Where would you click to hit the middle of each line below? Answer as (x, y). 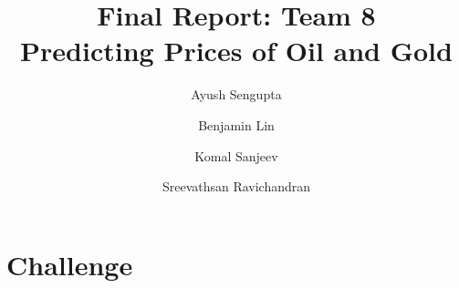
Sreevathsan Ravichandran (236, 186)
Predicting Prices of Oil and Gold (236, 51)
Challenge (70, 264)
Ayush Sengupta (236, 94)
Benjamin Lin (236, 124)
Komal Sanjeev (236, 155)
